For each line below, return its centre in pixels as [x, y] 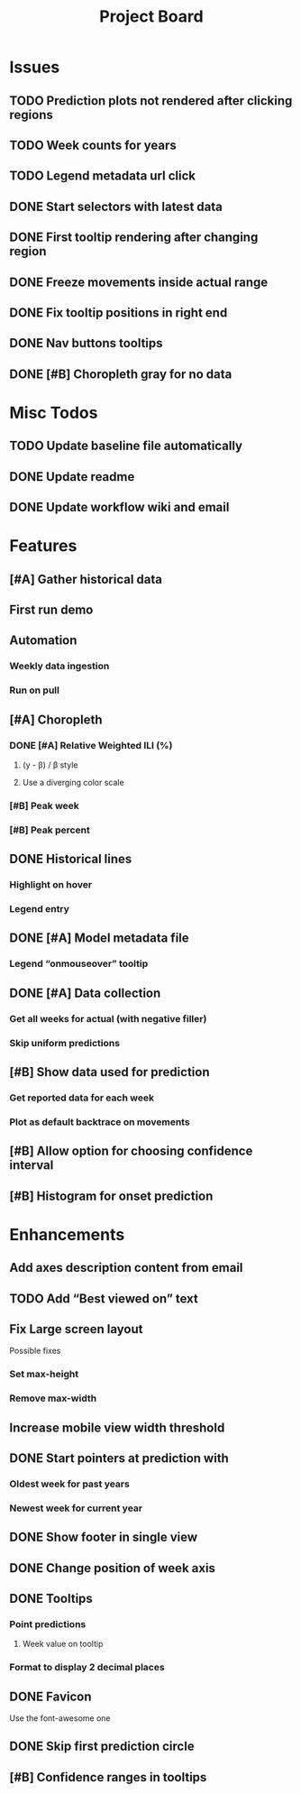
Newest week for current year [76, 1508]
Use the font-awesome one [60, 1718]
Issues [35, 67]
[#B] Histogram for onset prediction [111, 1196]
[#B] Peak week [44, 805]
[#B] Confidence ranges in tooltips [108, 1777]
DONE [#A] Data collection [85, 993]
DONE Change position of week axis [113, 1568]
